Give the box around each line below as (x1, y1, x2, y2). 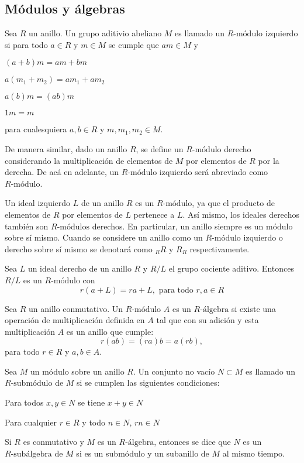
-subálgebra (11, 450, 52, 458)
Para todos (5, 396, 44, 409)
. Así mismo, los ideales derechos (182, 208, 299, 220)
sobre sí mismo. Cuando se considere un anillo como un (5, 231, 203, 243)
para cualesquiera (5, 123, 67, 135)
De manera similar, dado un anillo (5, 142, 127, 155)
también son (5, 220, 49, 232)
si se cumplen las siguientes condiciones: (77, 376, 220, 389)
